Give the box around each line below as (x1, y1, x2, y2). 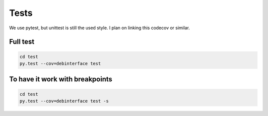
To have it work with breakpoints (9, 75, 113, 84)
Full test (9, 38, 35, 46)
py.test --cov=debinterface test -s (19, 98, 109, 104)
